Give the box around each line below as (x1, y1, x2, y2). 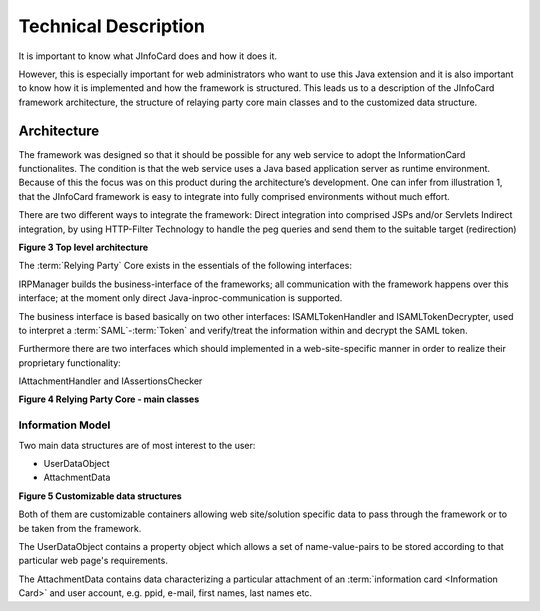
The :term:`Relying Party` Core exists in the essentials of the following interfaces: (18, 260, 352, 272)
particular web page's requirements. (18, 555, 169, 567)
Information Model (18, 418, 111, 432)
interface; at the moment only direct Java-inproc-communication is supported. (18, 292, 343, 304)
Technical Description (18, 15, 205, 37)
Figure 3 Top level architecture (18, 241, 149, 253)
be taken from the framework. (18, 522, 142, 534)
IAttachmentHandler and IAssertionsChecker (18, 375, 203, 387)
